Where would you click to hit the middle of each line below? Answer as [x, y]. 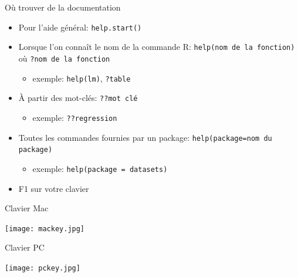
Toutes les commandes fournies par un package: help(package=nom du [145, 137]
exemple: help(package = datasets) [100, 168]
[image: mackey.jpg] [45, 229]
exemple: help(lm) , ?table [82, 78]
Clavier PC [25, 247]
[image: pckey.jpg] [43, 268]
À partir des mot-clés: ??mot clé [78, 98]
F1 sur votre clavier [54, 188]
